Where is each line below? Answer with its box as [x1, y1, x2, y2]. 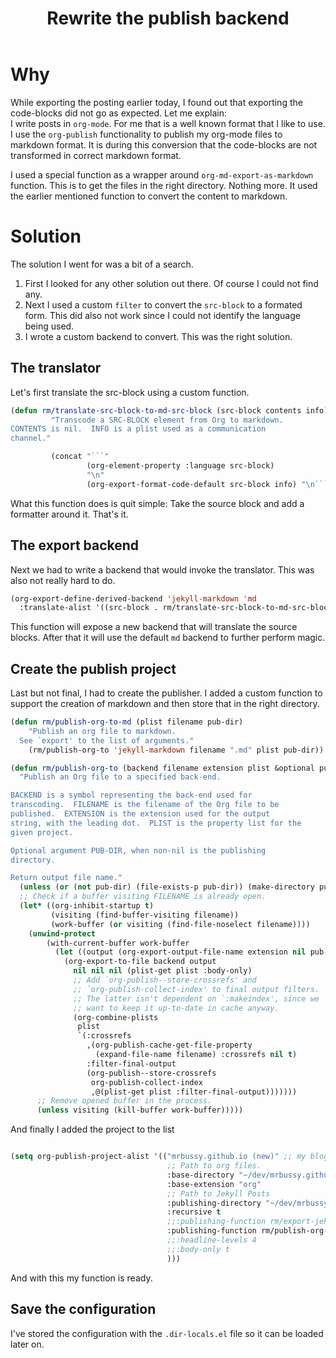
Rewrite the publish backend [46, 7, 290, 30]
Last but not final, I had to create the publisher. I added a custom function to [10, 687, 323, 699]
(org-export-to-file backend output [63, 957, 217, 967]
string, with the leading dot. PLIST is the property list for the [10, 818, 302, 828]
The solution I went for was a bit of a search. [10, 258, 194, 270]
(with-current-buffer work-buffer [46, 938, 190, 948]
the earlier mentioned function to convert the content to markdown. [10, 190, 288, 202]
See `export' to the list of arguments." [19, 735, 195, 746]
